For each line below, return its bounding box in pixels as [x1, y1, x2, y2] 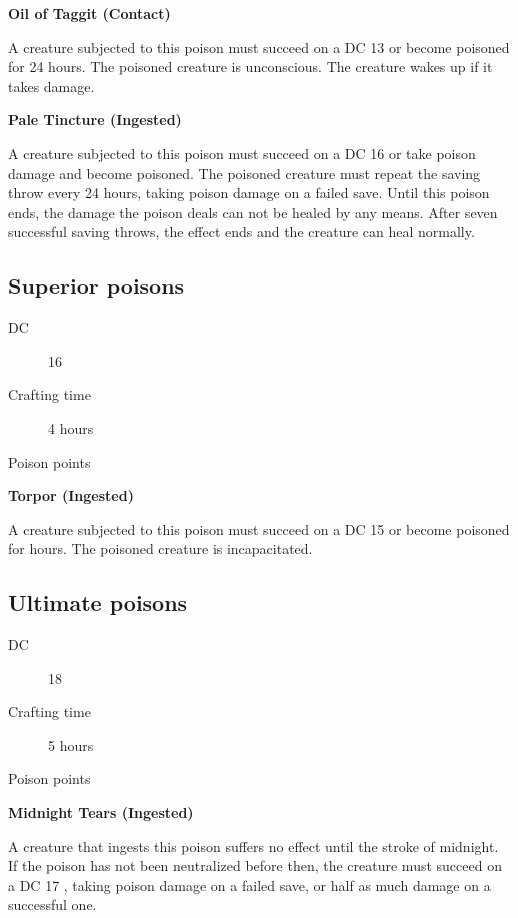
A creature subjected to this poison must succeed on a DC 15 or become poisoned [8, 518, 510, 539]
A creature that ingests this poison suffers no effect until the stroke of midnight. [8, 835, 499, 856]
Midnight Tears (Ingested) [8, 802, 194, 823]
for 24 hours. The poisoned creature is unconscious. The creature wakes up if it [8, 56, 493, 77]
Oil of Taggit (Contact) [8, 3, 171, 23]
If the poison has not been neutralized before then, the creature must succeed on [8, 855, 502, 876]
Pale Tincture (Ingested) [8, 109, 182, 130]
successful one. [8, 894, 97, 915]
